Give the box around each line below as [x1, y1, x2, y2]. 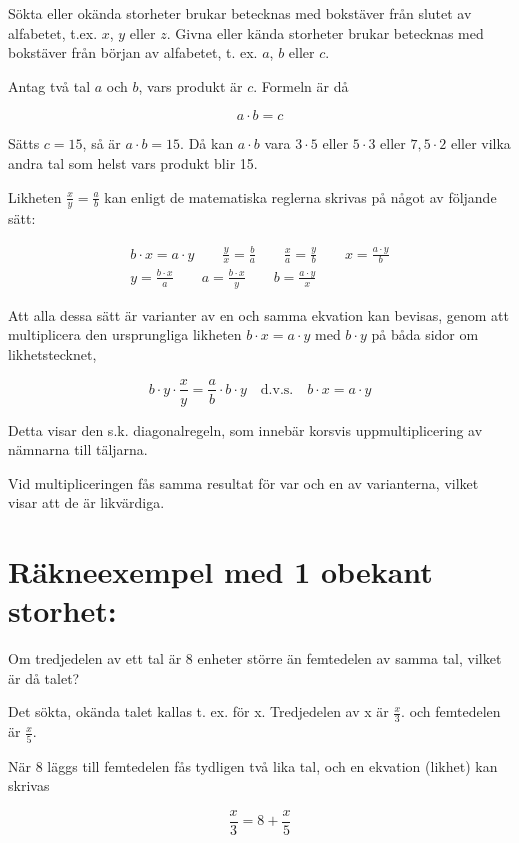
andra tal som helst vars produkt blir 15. [8, 152, 258, 173]
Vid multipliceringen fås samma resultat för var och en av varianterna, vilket [8, 472, 479, 493]
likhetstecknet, [8, 343, 97, 364]
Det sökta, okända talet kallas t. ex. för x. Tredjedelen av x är [8, 701, 389, 722]
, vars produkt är [138, 75, 243, 96]
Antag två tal [8, 75, 91, 96]
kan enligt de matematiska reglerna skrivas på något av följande [104, 186, 497, 207]
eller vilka [450, 133, 511, 154]
